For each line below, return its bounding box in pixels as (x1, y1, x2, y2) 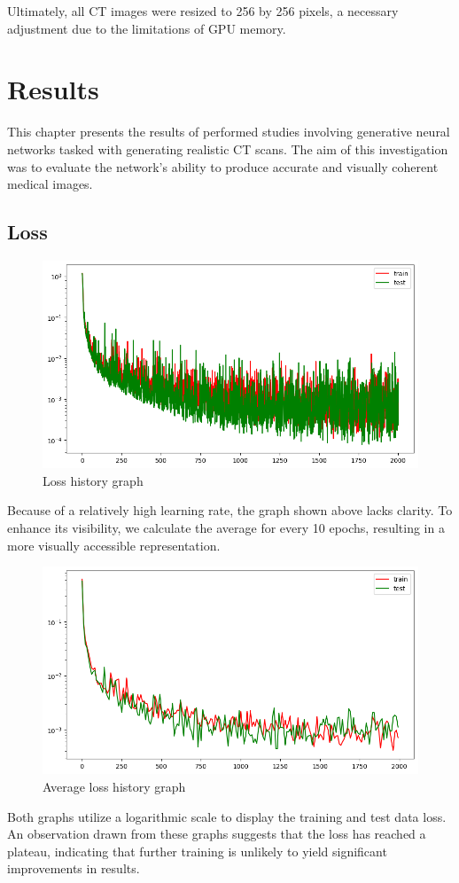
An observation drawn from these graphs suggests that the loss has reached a (7, 824, 426, 843)
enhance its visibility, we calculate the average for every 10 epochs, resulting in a (7, 518, 445, 536)
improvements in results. (7, 859, 140, 878)
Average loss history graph (43, 777, 186, 795)
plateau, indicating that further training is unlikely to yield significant (7, 841, 387, 860)
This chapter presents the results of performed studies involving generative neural (7, 122, 450, 141)
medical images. (7, 175, 93, 193)
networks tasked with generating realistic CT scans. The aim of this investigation (7, 139, 448, 158)
